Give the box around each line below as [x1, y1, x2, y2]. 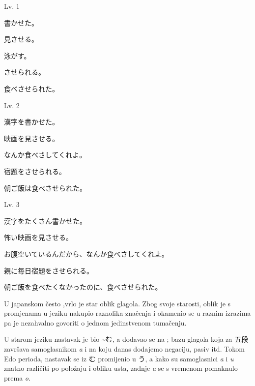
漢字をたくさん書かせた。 [4, 215, 86, 226]
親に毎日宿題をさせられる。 [4, 265, 93, 275]
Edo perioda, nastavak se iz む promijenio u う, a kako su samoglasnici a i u [4, 353, 234, 363]
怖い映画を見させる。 [4, 232, 73, 242]
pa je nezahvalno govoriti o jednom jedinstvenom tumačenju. [4, 317, 187, 327]
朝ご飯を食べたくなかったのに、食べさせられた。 [4, 282, 162, 292]
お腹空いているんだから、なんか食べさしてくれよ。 [4, 248, 169, 259]
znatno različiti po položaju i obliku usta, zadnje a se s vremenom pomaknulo [4, 363, 238, 373]
